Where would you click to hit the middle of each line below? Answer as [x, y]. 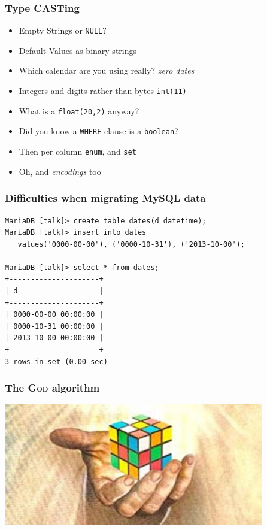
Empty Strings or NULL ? [63, 30]
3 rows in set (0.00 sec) [56, 361]
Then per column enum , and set [78, 151]
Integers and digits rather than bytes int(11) [103, 91]
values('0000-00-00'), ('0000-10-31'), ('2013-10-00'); [131, 244]
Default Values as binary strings [78, 50]
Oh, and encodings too [60, 171]
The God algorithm [52, 388]
